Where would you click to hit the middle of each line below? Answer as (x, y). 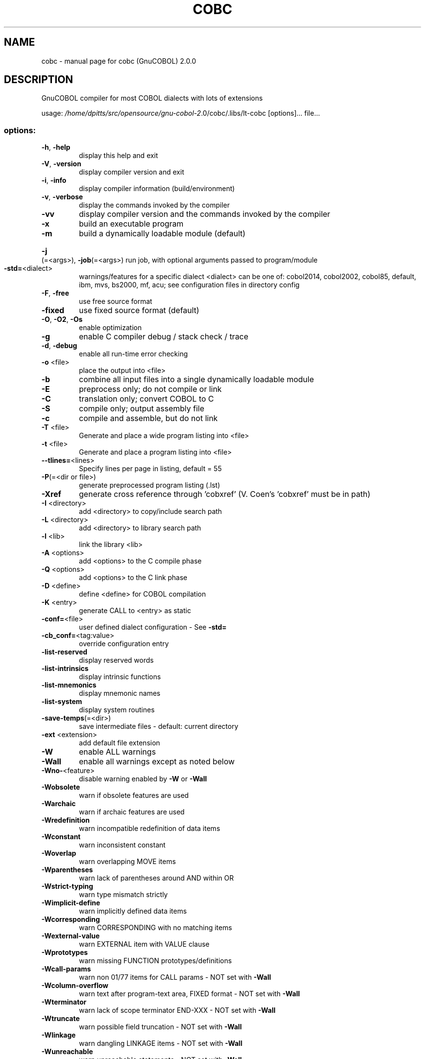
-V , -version (61, 164)
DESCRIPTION (39, 80)
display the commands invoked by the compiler (154, 205)
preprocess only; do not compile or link (150, 389)
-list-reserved (64, 652)
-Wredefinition (65, 820)
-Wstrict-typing (67, 886)
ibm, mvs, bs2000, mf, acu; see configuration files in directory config (189, 285)
